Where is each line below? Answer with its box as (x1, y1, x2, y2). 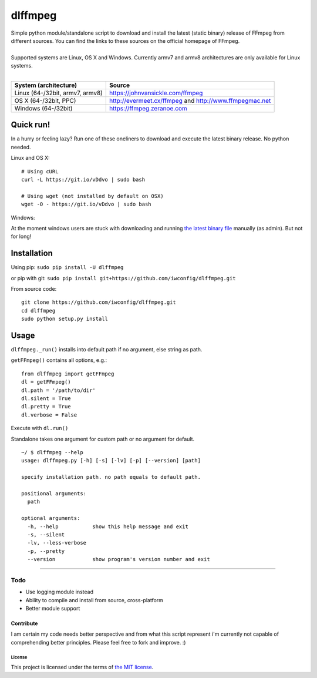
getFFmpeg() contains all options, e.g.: (11, 357, 107, 364)
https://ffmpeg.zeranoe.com (109, 104, 187, 112)
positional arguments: (21, 490, 87, 496)
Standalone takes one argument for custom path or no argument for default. (11, 435, 195, 442)
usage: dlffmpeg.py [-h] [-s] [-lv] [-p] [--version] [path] (21, 457, 201, 464)
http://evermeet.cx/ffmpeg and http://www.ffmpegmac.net (109, 96, 271, 105)
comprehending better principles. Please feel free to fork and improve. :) (11, 639, 186, 646)
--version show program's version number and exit (27, 556, 211, 563)
